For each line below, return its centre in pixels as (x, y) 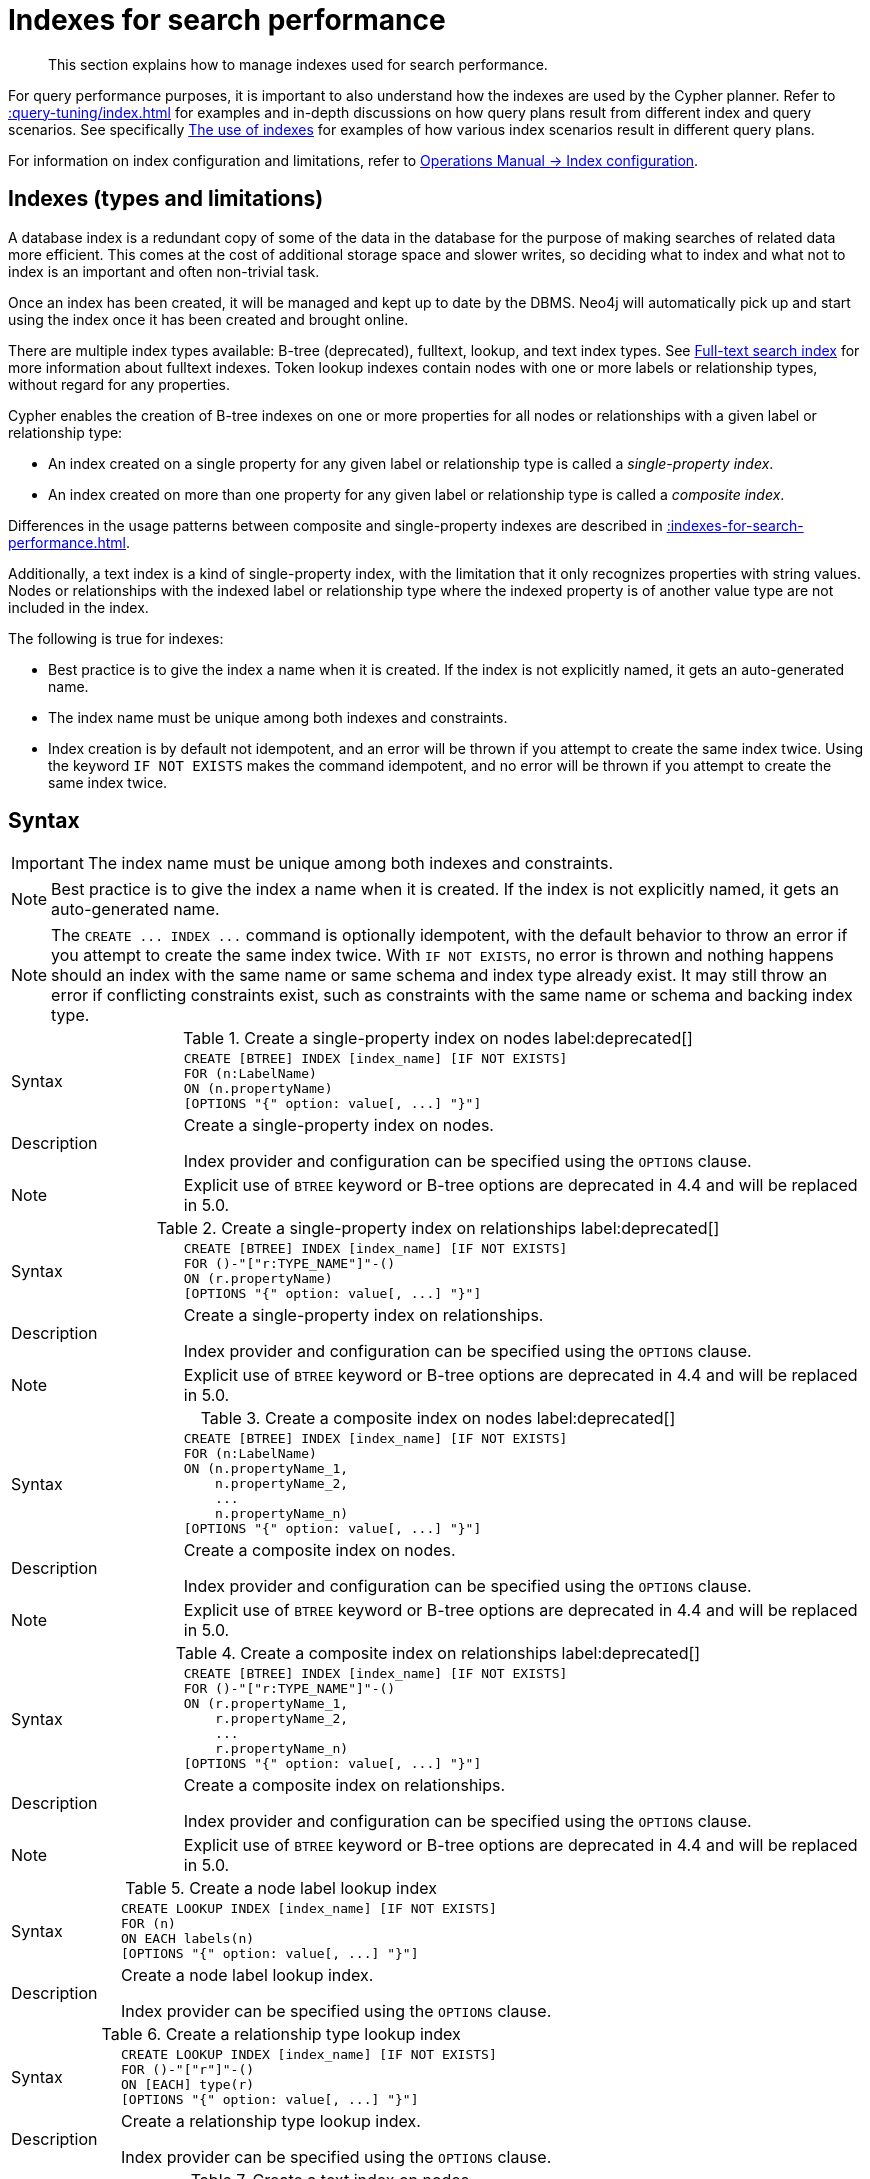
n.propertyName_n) (282, 1514)
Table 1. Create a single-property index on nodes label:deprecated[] (438, 1038)
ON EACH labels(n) (188, 1939)
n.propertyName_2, (282, 1484)
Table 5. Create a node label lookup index (281, 1888)
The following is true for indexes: (116, 638)
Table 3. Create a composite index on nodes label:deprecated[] (438, 1418)
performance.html (67, 542)
